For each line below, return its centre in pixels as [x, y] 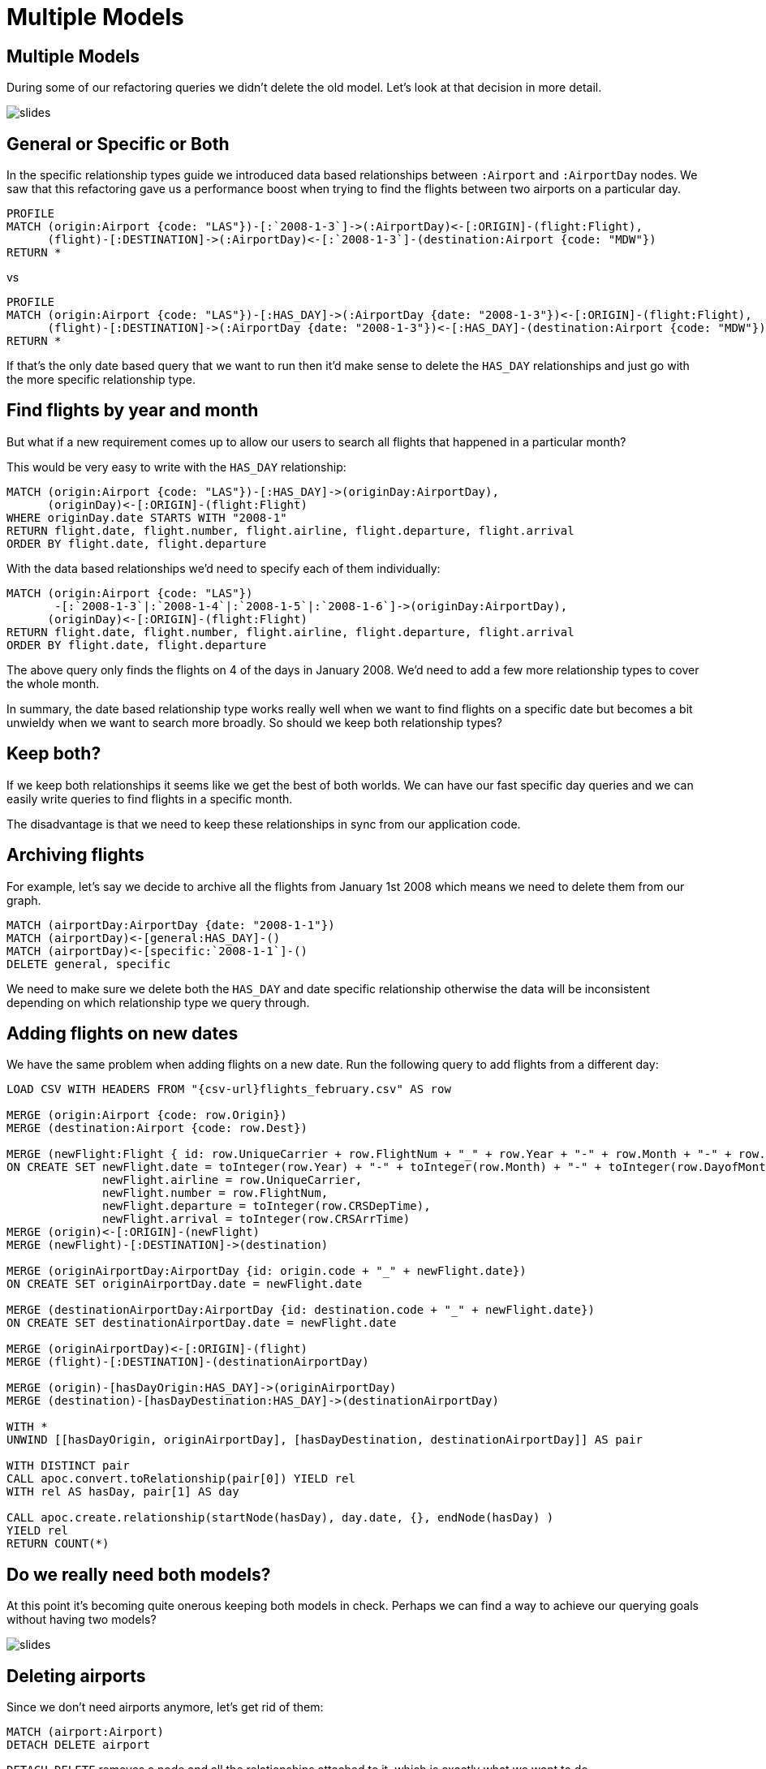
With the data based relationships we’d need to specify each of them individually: [224, 568]
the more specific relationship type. [101, 380]
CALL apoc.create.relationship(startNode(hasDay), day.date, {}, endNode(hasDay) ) [280, 1518]
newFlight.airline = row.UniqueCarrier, [232, 1180]
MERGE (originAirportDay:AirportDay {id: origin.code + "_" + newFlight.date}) [267, 1271]
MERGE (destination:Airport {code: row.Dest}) [157, 1128]
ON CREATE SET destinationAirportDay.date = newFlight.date [202, 1323]
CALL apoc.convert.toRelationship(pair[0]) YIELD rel [181, 1479]
